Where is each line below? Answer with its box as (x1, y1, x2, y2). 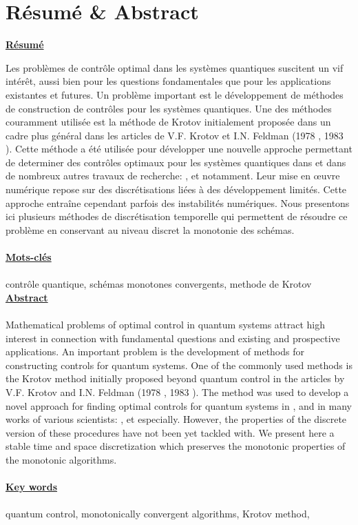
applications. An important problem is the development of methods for (6, 344, 304, 359)
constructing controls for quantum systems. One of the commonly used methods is (6, 357, 352, 372)
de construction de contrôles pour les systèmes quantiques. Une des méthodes (6, 101, 332, 115)
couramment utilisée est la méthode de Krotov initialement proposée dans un (6, 115, 331, 129)
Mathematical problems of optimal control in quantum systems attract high (6, 317, 325, 331)
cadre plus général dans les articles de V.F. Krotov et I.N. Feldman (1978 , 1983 (6, 128, 344, 142)
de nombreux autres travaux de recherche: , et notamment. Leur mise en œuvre (6, 168, 340, 183)
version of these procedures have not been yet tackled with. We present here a (6, 425, 335, 439)
